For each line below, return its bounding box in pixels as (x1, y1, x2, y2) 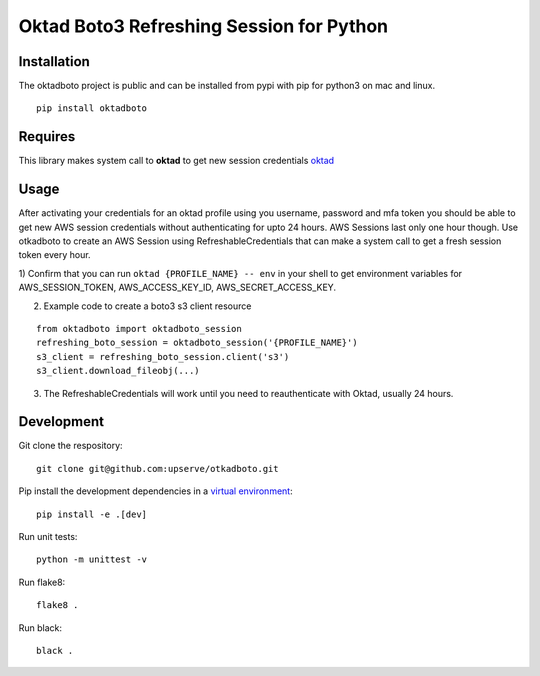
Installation (18, 53, 90, 70)
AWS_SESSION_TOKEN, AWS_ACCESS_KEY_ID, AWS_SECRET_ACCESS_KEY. (18, 281, 337, 294)
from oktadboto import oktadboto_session (36, 323, 242, 334)
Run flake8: (18, 576, 66, 588)
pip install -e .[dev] (36, 508, 148, 520)
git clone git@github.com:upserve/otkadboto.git (36, 463, 279, 474)
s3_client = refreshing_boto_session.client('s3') (36, 351, 290, 362)
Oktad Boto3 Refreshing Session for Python (18, 15, 389, 37)
